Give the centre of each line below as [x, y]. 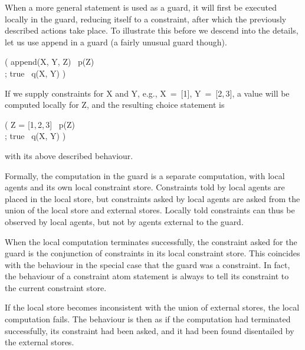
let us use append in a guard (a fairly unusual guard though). [116, 42]
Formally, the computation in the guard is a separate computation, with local [145, 175]
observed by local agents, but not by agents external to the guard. [124, 221]
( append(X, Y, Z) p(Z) [50, 62]
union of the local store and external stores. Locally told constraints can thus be [150, 210]
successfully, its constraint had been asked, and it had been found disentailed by [150, 330]
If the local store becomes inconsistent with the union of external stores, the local [152, 307]
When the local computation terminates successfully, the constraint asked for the [151, 241]
